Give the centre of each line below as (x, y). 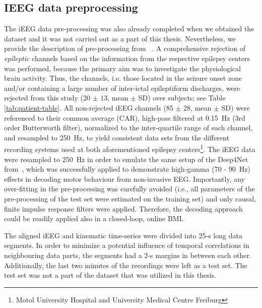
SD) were (236, 107)
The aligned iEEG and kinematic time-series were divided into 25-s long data (123, 235)
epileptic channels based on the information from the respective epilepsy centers (127, 58)
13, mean (114, 98)
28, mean (198, 107)
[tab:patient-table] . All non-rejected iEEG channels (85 (89, 107)
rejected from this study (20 (47, 98)
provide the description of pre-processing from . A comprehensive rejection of (125, 48)
